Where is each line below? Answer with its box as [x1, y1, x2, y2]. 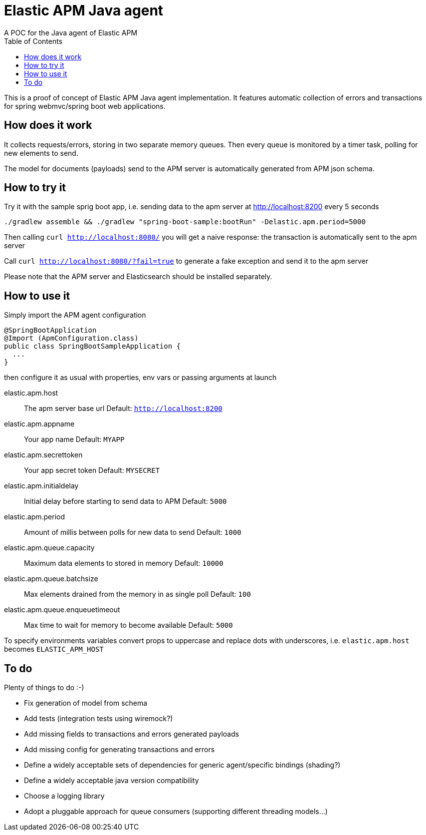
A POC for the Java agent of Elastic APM [4, 28, 138, 37]
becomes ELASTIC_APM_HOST [4, 645, 104, 654]
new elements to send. [4, 148, 78, 157]
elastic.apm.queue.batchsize [4, 574, 98, 583]
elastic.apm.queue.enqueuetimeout [4, 605, 120, 614]
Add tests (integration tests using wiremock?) [24, 714, 173, 723]
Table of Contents [4, 36, 63, 45]
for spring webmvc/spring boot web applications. [4, 101, 166, 110]
